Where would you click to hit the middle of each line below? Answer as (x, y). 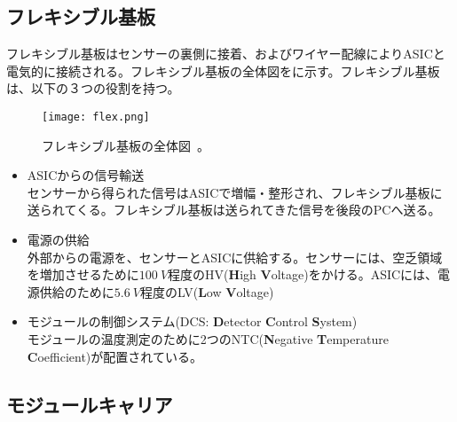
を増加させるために (83, 274)
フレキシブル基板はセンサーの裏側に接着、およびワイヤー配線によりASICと (226, 54)
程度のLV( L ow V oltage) (207, 291)
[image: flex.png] (96, 117)
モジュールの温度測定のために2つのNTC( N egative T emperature (208, 338)
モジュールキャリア (90, 404)
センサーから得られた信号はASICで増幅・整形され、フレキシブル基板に (235, 192)
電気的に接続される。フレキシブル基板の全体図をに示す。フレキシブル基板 (223, 70)
